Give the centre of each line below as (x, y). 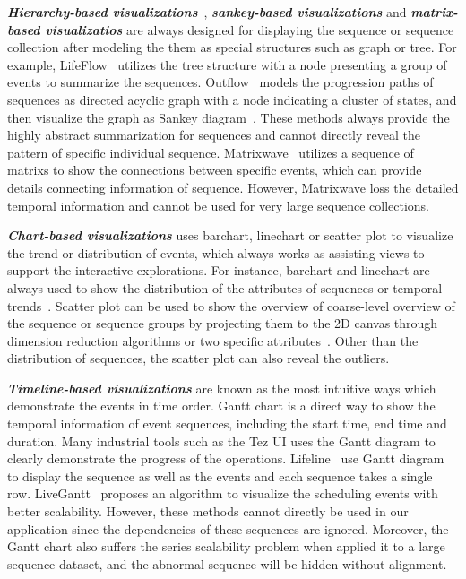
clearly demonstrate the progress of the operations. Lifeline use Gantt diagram (226, 458)
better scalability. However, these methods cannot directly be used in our (208, 511)
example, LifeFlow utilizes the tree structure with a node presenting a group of (227, 64)
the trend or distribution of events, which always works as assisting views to (216, 252)
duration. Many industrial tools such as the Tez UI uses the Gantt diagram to (221, 441)
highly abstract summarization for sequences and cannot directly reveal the (214, 135)
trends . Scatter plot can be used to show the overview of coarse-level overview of (231, 305)
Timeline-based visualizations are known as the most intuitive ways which (222, 388)
